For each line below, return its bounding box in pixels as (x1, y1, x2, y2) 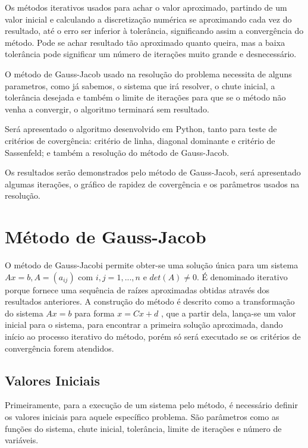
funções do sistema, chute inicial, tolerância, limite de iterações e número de (5, 422, 282, 434)
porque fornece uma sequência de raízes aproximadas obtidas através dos (5, 283, 270, 296)
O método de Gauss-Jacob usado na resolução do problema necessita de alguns (5, 67, 292, 80)
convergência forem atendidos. (5, 342, 114, 354)
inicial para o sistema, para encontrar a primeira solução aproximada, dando (5, 318, 283, 331)
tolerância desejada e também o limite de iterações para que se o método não (5, 91, 286, 104)
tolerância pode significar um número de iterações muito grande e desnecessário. (5, 48, 297, 60)
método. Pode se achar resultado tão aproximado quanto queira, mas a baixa (5, 36, 285, 48)
